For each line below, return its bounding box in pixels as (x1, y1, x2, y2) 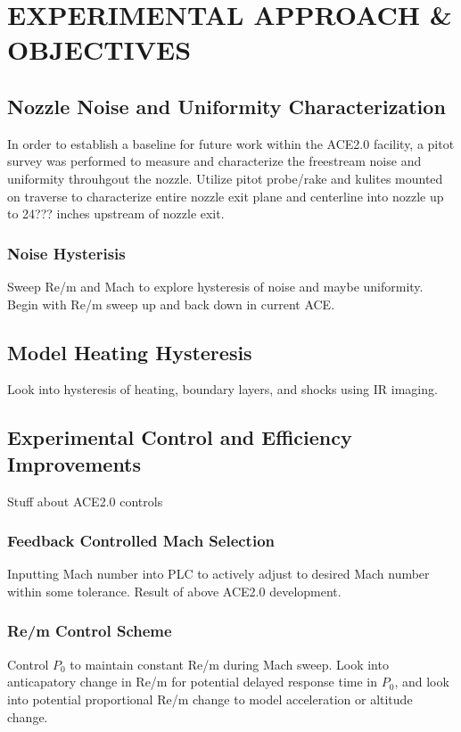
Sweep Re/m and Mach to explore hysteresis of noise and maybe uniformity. (7, 276, 424, 295)
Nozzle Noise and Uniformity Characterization (7, 92, 446, 119)
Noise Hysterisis (7, 242, 126, 264)
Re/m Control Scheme (7, 620, 172, 642)
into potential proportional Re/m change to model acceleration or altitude (7, 689, 413, 708)
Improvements (7, 449, 142, 477)
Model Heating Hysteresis (7, 338, 252, 366)
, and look (394, 672, 449, 691)
